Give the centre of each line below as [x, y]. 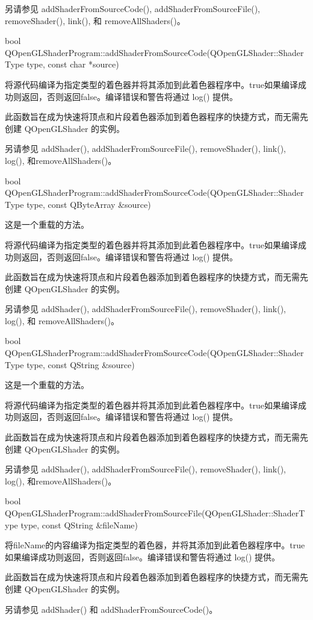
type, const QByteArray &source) [89, 204]
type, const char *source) [73, 64]
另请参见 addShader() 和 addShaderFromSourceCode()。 [111, 609]
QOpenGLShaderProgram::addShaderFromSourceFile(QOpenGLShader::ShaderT [155, 513]
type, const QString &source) [81, 364]
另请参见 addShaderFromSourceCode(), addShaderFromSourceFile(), [133, 8]
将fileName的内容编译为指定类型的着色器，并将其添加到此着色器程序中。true [155, 545]
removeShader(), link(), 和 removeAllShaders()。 [95, 20]
